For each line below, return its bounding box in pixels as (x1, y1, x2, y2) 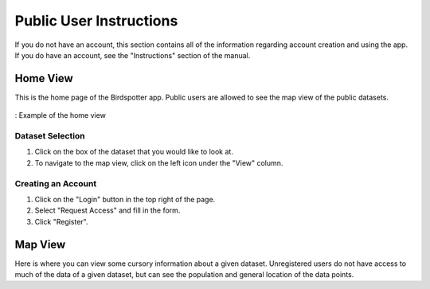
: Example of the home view (14, 111, 107, 120)
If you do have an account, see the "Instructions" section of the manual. (14, 50, 251, 60)
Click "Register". (34, 217, 88, 226)
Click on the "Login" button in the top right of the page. (34, 194, 216, 204)
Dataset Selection (14, 131, 85, 141)
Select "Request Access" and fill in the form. (34, 205, 181, 215)
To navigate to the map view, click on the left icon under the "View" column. (34, 158, 283, 167)
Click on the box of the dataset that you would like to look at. (34, 147, 234, 157)
